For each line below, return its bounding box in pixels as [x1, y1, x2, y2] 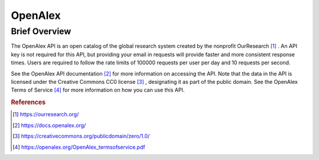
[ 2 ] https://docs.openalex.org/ [12, 122, 86, 129]
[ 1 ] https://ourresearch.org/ [12, 111, 79, 118]
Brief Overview [11, 26, 71, 37]
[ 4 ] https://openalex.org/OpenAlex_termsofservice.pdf [12, 143, 145, 151]
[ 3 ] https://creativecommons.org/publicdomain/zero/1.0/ [12, 133, 150, 140]
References [11, 98, 46, 106]
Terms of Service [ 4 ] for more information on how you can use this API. [11, 86, 185, 94]
